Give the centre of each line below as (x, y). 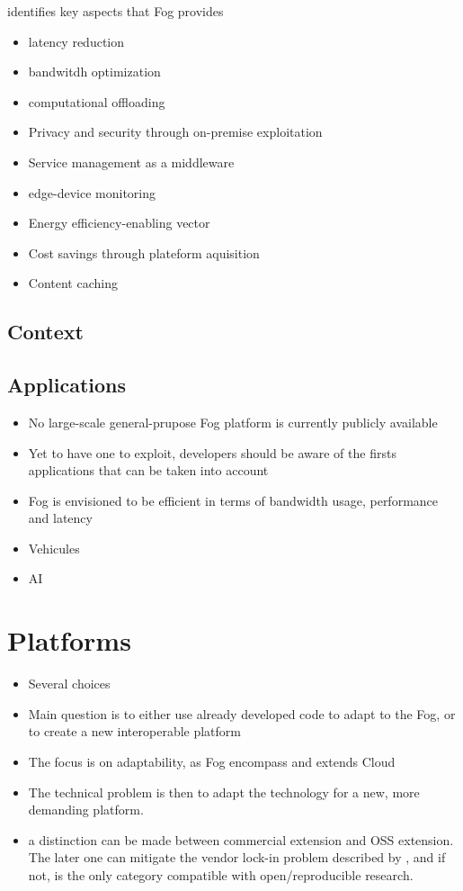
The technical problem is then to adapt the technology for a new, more (224, 792)
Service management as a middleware (131, 162)
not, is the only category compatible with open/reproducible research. (221, 874)
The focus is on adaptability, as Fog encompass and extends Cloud (212, 761)
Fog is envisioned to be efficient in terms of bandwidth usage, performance (233, 500)
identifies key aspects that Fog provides (116, 11)
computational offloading (97, 101)
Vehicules (54, 548)
